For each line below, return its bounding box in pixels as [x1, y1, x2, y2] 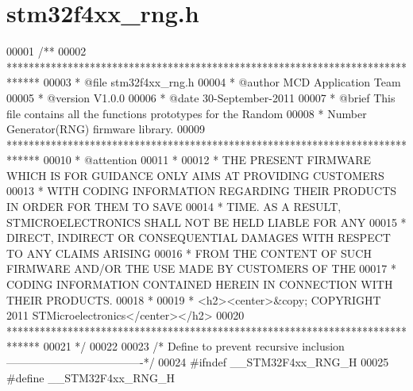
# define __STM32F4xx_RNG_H [6, 369, 176, 385]
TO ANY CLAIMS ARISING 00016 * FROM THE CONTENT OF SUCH [6, 244, 372, 261]
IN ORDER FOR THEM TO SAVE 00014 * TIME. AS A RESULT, [6, 198, 342, 215]
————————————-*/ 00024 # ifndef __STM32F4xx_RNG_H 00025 [6, 354, 389, 370]
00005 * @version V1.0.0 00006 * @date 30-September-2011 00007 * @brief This [6, 89, 396, 105]
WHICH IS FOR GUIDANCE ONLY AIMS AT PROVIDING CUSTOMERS [6, 167, 384, 183]
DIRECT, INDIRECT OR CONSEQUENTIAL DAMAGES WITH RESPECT [6, 229, 391, 246]
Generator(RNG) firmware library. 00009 [6, 121, 205, 137]
